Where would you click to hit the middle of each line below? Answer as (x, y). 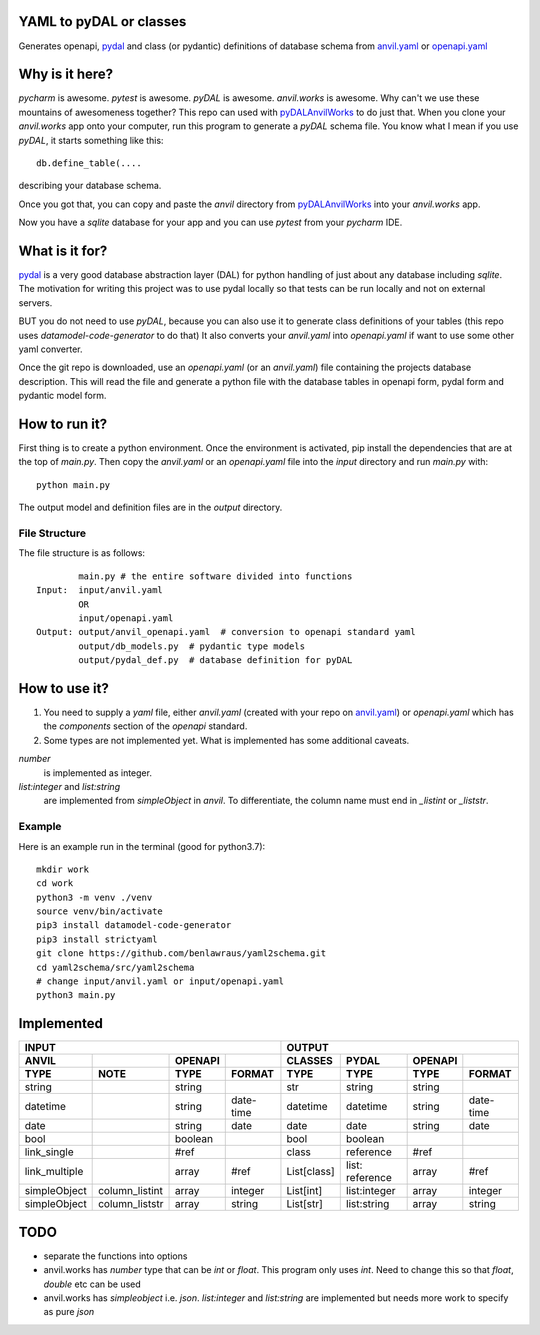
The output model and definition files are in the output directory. (150, 507)
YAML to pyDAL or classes (102, 21)
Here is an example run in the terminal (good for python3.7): (142, 846)
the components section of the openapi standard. (145, 726)
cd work (55, 883)
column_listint (131, 1191)
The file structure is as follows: (81, 553)
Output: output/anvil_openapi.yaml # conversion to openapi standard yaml (226, 632)
